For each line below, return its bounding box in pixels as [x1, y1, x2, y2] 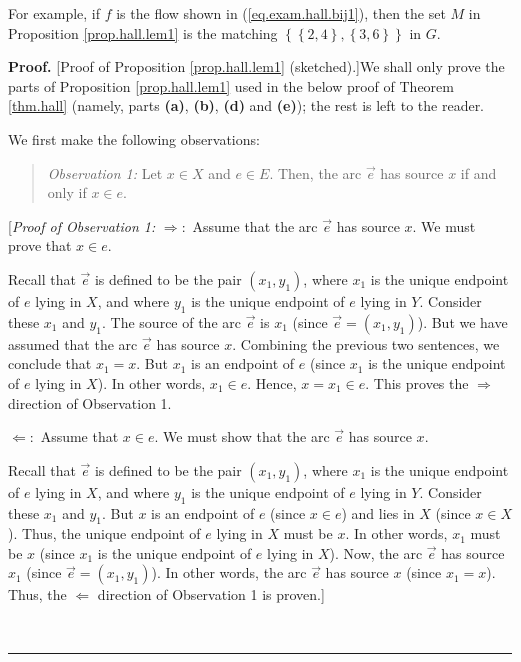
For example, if [8, 3, 101, 23]
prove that [8, 235, 72, 256]
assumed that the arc [8, 333, 138, 354]
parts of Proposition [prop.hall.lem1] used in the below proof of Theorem [8, 75, 454, 96]
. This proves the [365, 372, 469, 393]
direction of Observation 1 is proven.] [97, 584, 325, 605]
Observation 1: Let [47, 162, 163, 183]
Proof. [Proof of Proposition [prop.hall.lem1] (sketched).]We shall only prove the [8, 56, 505, 77]
